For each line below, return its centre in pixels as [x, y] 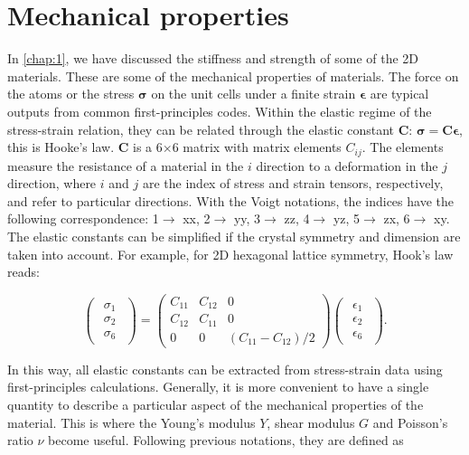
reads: [23, 272]
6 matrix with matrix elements [257, 147]
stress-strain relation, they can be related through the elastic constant [201, 129]
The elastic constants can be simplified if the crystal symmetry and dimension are [234, 236]
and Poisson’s [410, 422]
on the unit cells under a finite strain [253, 94]
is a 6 [148, 147]
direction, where [52, 183]
